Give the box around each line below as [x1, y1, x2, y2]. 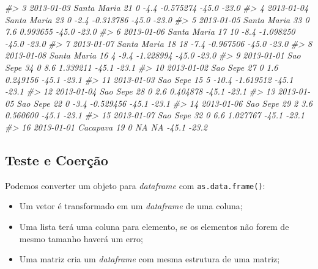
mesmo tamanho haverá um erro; [19, 232, 143, 245]
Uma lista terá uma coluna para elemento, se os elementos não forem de [19, 220, 289, 232]
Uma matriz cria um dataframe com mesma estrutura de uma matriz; [19, 253, 280, 265]
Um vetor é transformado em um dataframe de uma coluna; [19, 199, 243, 212]
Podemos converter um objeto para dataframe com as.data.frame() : [5, 179, 265, 192]
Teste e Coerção [5, 150, 108, 169]
